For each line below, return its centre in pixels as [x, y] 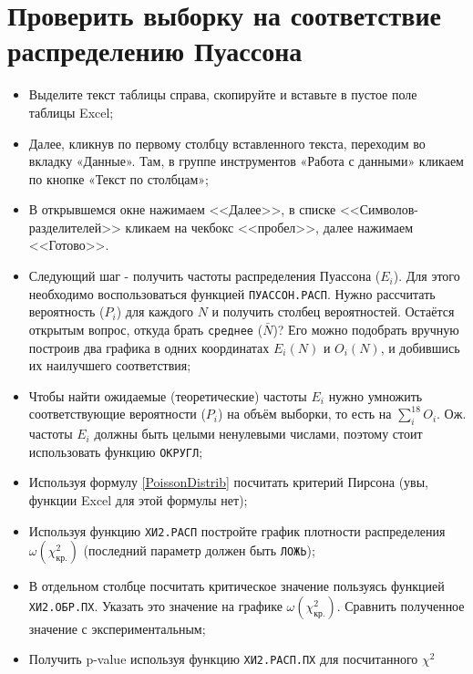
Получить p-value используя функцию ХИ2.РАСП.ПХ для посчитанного [223, 659]
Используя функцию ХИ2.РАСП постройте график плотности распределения [237, 530]
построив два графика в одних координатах [149, 347]
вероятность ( [67, 311]
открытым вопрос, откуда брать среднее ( [146, 329]
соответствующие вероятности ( [117, 414]
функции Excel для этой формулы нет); [138, 499]
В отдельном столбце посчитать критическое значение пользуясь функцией [236, 586]
